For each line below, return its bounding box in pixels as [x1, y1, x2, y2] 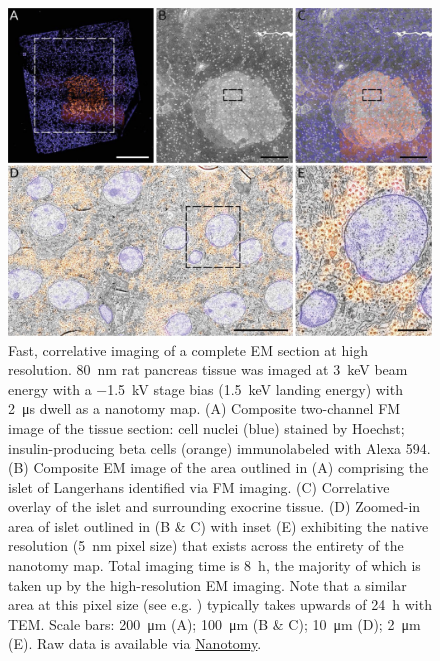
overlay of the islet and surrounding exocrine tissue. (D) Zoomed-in [8, 496, 421, 517]
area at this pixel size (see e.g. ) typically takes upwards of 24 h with [8, 594, 432, 615]
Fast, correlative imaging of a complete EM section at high [8, 339, 368, 360]
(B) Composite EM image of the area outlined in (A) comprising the [8, 457, 429, 478]
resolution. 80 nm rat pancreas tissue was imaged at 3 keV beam [8, 359, 408, 380]
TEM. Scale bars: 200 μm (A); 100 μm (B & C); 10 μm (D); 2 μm [8, 613, 421, 634]
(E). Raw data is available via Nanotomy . [8, 633, 262, 654]
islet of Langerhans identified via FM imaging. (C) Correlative [8, 476, 390, 497]
